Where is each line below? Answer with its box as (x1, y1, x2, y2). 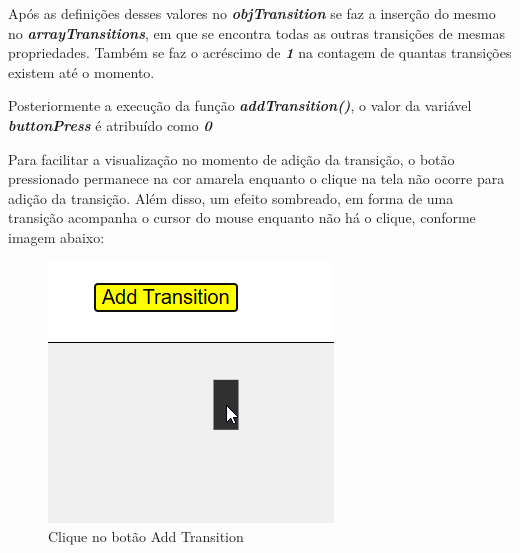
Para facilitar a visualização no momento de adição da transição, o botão (8, 148, 455, 169)
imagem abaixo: (8, 226, 105, 247)
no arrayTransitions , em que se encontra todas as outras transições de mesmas (8, 22, 505, 43)
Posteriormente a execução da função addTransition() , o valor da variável (8, 95, 472, 116)
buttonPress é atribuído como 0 (8, 114, 212, 135)
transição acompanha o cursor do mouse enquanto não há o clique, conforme (8, 207, 476, 228)
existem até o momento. (8, 61, 155, 82)
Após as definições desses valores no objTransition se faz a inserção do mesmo (8, 3, 496, 23)
